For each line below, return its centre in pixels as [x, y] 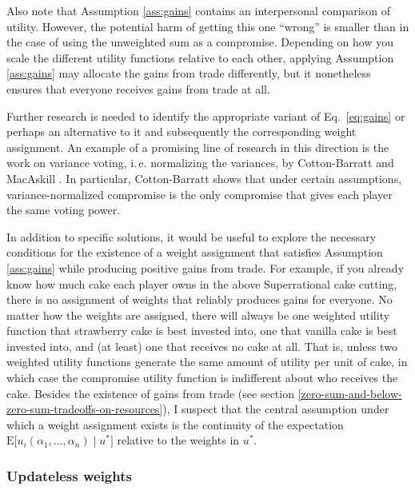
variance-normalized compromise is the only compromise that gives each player [200, 194]
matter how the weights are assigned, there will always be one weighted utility [198, 315]
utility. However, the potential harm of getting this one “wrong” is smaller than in [208, 26]
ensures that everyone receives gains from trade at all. [138, 88]
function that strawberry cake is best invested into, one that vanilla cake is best [202, 331]
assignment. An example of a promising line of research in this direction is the [198, 147]
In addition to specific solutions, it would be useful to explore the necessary [192, 236]
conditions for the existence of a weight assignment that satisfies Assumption [195, 252]
